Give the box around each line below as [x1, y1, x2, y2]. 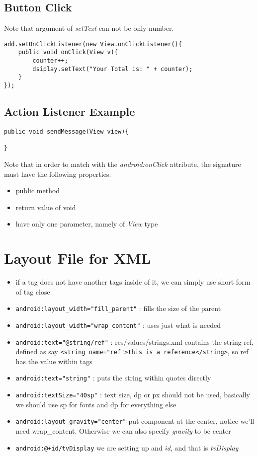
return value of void [15, 202, 76, 212]
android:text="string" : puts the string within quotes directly [15, 373, 211, 383]
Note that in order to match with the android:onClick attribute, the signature [4, 158, 241, 169]
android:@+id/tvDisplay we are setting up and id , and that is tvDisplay [15, 442, 239, 453]
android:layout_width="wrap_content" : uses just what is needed [15, 319, 221, 330]
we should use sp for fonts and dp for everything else [15, 399, 176, 409]
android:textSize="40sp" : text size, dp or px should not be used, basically [15, 389, 250, 400]
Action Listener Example [4, 104, 135, 119]
